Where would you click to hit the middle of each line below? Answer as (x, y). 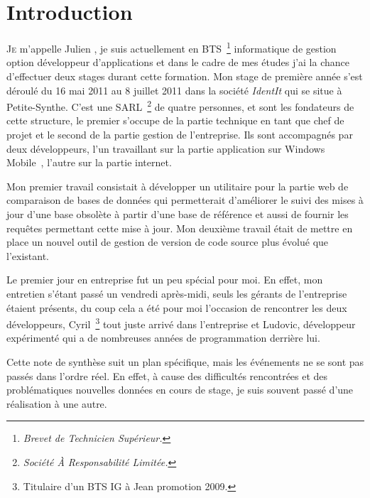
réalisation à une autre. (57, 403)
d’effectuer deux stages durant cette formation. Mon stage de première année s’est (185, 76)
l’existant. (28, 255)
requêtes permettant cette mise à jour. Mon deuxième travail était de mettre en (180, 228)
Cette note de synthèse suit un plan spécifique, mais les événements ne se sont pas (185, 361)
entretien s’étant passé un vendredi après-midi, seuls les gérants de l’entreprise (177, 293)
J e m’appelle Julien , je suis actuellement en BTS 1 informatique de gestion (172, 47)
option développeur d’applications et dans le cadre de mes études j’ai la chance (178, 62)
